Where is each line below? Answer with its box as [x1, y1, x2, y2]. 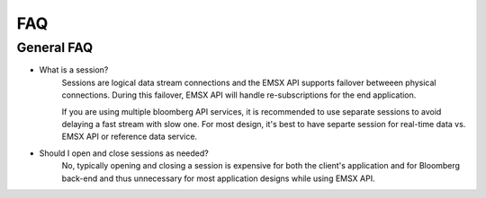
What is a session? [39, 65, 109, 75]
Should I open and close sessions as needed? [39, 148, 209, 159]
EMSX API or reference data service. [61, 131, 198, 142]
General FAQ [16, 39, 94, 56]
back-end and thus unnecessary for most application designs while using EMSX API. [61, 173, 375, 184]
